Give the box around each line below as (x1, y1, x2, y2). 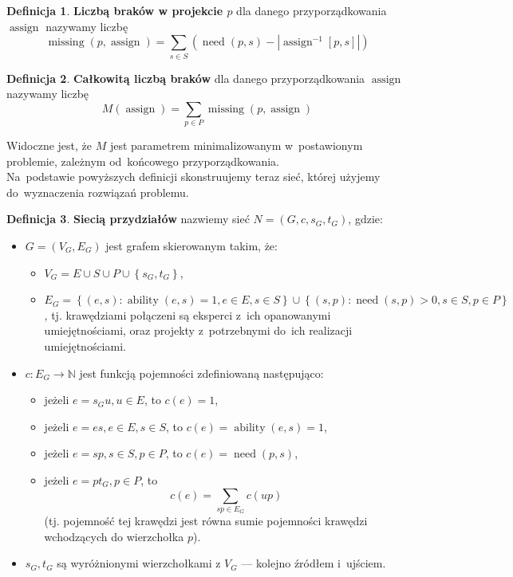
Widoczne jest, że (6, 137, 93, 154)
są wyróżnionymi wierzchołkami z (57, 555, 221, 571)
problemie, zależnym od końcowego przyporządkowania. (6, 152, 279, 169)
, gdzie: (348, 210, 383, 227)
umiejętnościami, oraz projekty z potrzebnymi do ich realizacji (44, 322, 353, 339)
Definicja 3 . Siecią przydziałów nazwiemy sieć (6, 210, 250, 227)
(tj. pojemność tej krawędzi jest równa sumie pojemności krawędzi (44, 512, 368, 529)
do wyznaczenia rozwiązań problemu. (6, 183, 189, 200)
